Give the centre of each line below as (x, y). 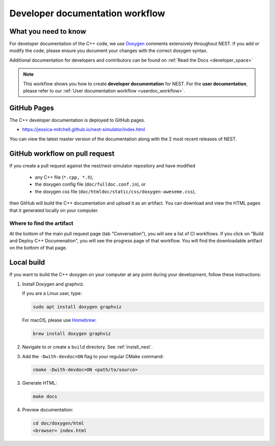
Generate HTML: (39, 383)
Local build (27, 263)
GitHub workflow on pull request (62, 153)
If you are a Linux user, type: (52, 293)
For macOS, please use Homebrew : (59, 320)
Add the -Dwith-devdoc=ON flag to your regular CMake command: (93, 356)
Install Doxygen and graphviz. (53, 284)
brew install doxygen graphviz (72, 334)
